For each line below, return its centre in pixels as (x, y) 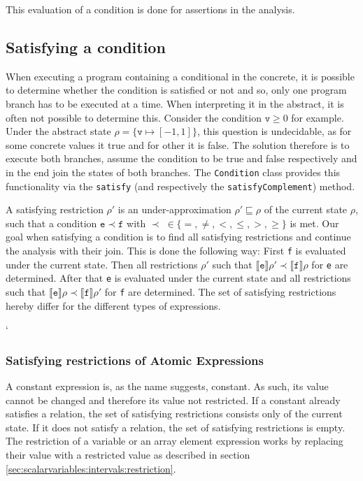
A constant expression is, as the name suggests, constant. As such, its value (167, 386)
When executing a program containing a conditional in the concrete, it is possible (180, 76)
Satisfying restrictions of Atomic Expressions (135, 360)
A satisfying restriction (55, 209)
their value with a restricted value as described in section (128, 455)
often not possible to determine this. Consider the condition (134, 117)
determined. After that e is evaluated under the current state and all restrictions (178, 278)
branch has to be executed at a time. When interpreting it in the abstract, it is (175, 103)
